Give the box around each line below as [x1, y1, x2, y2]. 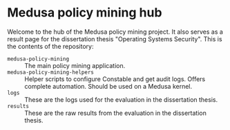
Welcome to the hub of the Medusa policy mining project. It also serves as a [7, 28, 223, 36]
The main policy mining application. [24, 61, 126, 69]
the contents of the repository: [7, 42, 94, 50]
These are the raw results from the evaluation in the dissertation [24, 109, 207, 117]
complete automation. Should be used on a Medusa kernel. [24, 82, 193, 90]
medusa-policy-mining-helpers [7, 69, 95, 76]
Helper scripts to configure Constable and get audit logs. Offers [24, 74, 206, 83]
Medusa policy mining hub [7, 5, 162, 21]
